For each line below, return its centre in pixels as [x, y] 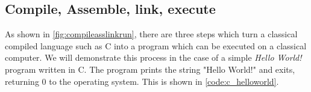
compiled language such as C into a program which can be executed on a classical [156, 45]
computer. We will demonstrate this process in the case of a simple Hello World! [153, 57]
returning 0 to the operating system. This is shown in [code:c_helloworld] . [142, 81]
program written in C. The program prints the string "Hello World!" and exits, [150, 69]
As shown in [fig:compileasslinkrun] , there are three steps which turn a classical [151, 34]
